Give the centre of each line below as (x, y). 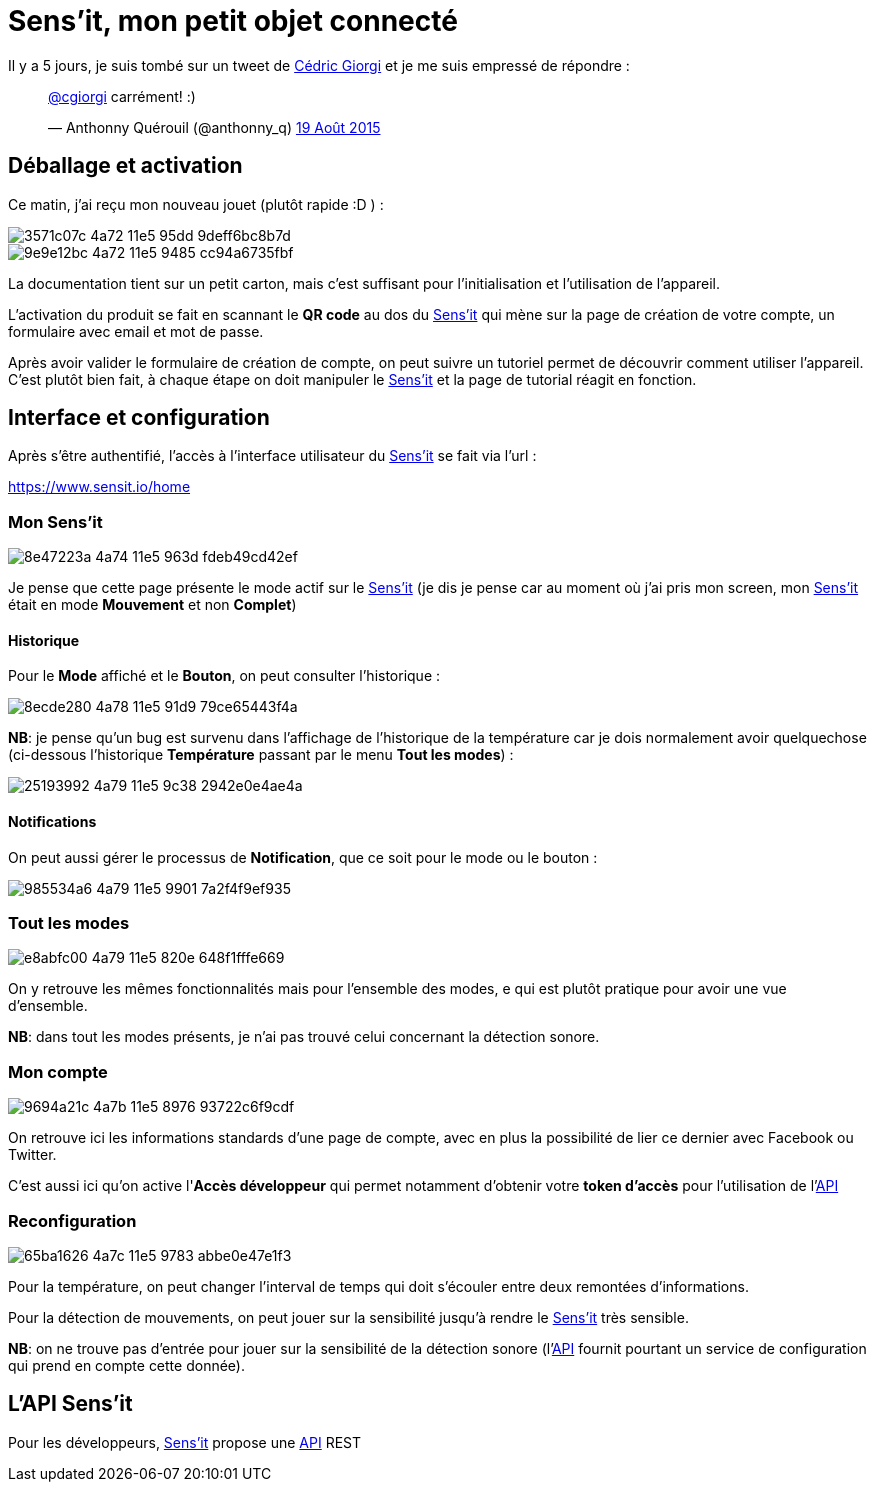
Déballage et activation (125, 166)
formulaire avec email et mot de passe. (136, 331)
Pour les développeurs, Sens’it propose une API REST (185, 1442)
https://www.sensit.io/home (99, 487)
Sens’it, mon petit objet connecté (233, 21)
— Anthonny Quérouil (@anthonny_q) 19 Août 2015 (214, 127)
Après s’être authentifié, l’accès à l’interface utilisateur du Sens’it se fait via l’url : (272, 456)
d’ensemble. (48, 1006)
